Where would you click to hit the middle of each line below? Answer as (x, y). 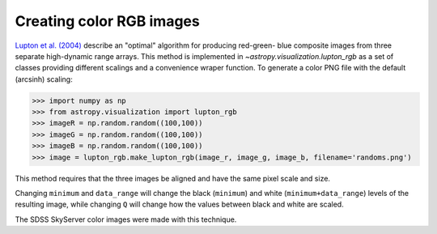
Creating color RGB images (107, 21)
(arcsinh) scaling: (44, 79)
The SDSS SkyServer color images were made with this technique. (126, 219)
